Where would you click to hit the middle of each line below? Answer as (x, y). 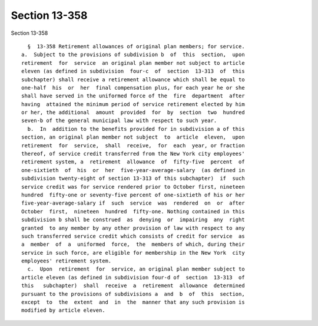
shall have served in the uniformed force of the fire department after (133, 96)
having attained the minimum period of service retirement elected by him (133, 104)
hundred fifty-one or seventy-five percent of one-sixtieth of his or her (133, 195)
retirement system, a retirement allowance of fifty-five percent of (133, 162)
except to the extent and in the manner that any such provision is (133, 302)
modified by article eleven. (63, 310)
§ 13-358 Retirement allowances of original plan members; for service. (136, 46)
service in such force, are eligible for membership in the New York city (133, 253)
